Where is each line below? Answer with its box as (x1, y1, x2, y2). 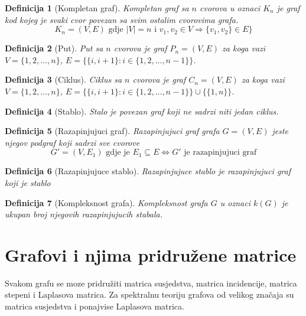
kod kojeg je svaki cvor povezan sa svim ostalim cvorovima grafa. (5, 13, 239, 25)
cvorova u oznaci (200, 2, 261, 14)
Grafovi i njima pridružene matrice (5, 242, 297, 266)
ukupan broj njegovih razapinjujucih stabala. (5, 208, 162, 220)
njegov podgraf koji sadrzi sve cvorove (5, 136, 140, 148)
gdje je (106, 148, 130, 157)
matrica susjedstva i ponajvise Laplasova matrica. (5, 300, 184, 312)
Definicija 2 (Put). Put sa (5, 42, 103, 54)
